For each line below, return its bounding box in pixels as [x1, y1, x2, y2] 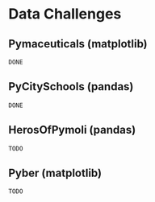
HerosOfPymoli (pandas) [8, 123, 136, 137]
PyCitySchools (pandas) [8, 80, 134, 93]
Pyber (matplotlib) [8, 167, 103, 180]
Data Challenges [8, 5, 122, 23]
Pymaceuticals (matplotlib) [8, 37, 148, 51]
